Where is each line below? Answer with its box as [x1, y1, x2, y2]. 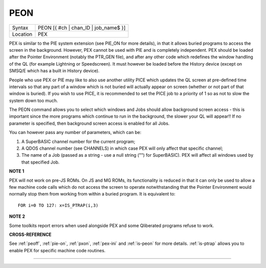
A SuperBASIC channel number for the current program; [21, 138, 135, 144]
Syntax [12, 24, 29, 31]
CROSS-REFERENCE [9, 232, 52, 237]
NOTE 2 [9, 213, 25, 219]
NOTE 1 [9, 168, 25, 174]
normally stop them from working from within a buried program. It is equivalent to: [9, 191, 176, 197]
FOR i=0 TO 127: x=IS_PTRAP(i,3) [18, 202, 99, 208]
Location [12, 31, 33, 37]
